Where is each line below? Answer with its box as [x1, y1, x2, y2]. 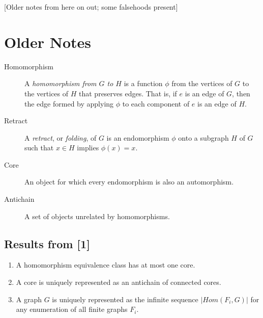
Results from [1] [4, 235, 90, 251]
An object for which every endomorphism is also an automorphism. [24, 176, 234, 187]
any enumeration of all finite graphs [16, 304, 128, 314]
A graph [16, 294, 42, 304]
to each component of [122, 98, 190, 109]
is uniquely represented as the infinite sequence [52, 294, 198, 304]
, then [232, 88, 250, 98]
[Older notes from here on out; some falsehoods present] [4, 2, 178, 12]
